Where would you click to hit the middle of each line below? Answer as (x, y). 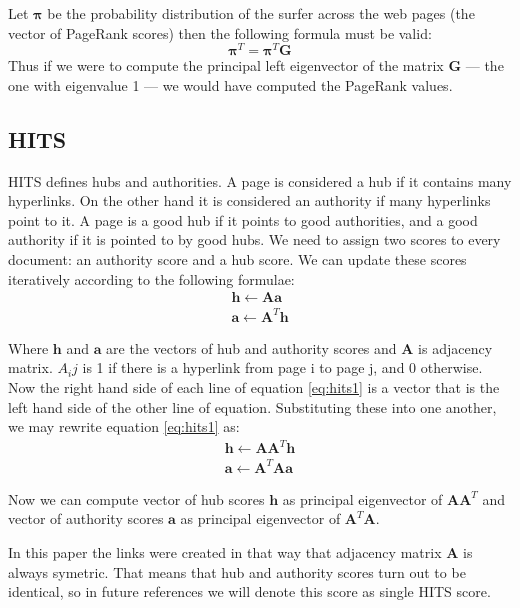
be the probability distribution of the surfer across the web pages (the (261, 13)
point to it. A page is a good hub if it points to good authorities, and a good (243, 219)
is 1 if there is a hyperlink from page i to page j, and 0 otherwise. (282, 367)
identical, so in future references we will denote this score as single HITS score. (249, 591)
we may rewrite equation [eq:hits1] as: (124, 426)
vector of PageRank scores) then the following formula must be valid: (220, 32)
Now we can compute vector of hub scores (136, 498)
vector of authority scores (86, 518)
